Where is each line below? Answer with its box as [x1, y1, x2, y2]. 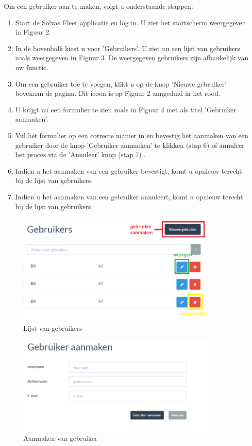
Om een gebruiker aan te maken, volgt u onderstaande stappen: [4, 1, 193, 11]
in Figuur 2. [15, 27, 51, 37]
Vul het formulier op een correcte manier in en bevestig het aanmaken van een [15, 130, 249, 140]
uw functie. [15, 62, 49, 72]
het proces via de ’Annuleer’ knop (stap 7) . [15, 149, 146, 160]
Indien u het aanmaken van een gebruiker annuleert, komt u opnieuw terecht [15, 191, 243, 201]
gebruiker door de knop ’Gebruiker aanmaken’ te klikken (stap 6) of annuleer [15, 140, 245, 150]
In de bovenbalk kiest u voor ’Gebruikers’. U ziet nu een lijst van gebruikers [15, 43, 240, 53]
